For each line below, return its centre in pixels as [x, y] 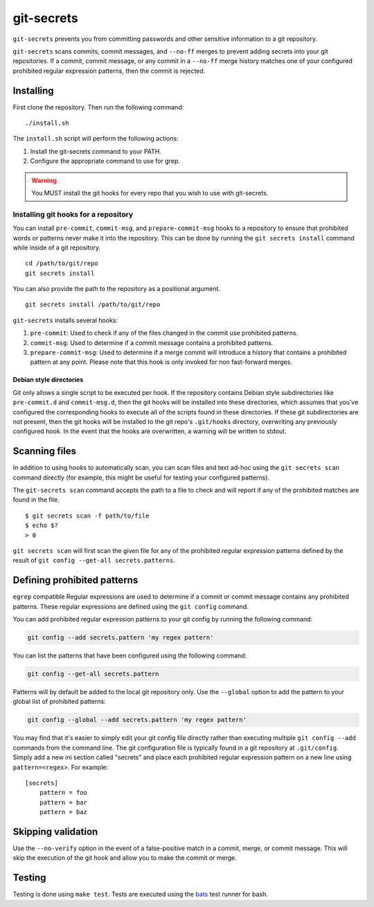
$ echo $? [42, 526]
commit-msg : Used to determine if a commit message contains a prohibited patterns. [152, 342]
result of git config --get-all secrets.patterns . [94, 561]
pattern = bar [63, 802]
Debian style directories [48, 380]
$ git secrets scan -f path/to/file [87, 516]
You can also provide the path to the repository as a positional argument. [117, 289]
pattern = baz [63, 812]
